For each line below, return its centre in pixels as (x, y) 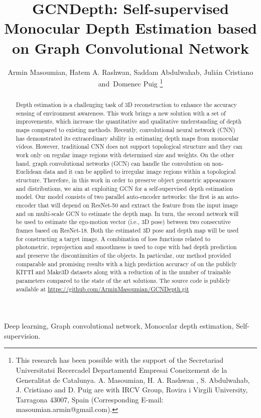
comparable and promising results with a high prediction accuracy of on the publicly (126, 264)
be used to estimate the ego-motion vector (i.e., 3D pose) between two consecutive (123, 222)
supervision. (22, 335)
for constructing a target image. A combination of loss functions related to (113, 238)
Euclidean (29, 172)
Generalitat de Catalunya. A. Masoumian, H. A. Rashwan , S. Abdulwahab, (133, 380)
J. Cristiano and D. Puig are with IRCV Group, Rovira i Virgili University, (132, 390)
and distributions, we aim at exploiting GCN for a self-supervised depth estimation (124, 188)
